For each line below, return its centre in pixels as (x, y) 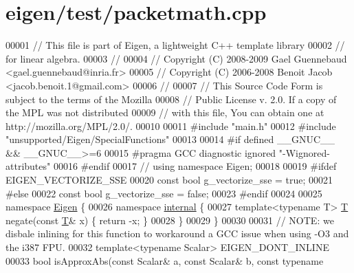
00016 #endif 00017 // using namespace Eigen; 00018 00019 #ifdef (195, 166)
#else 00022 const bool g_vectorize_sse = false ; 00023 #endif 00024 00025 (164, 193)
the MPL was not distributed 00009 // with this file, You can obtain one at (165, 112)
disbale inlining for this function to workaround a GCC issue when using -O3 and (177, 233)
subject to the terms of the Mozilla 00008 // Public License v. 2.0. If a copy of (171, 99)
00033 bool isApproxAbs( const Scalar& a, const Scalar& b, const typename (165, 260)
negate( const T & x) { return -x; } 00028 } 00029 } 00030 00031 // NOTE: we (170, 220)
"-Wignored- (304, 152)
